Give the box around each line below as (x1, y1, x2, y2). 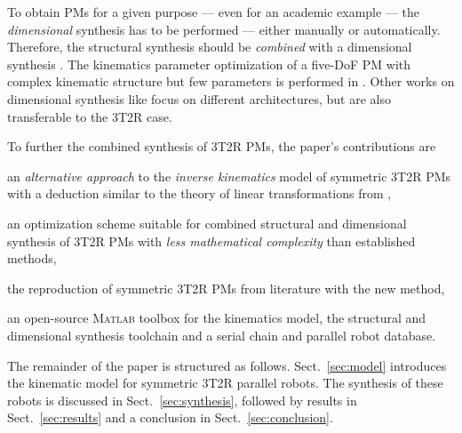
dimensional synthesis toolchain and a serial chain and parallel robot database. (7, 325, 436, 344)
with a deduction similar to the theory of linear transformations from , (7, 184, 392, 203)
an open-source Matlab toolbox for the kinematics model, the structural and (7, 309, 426, 327)
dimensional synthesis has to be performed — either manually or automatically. (7, 20, 441, 38)
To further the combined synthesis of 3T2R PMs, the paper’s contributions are (7, 137, 436, 156)
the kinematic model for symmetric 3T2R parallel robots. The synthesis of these (7, 373, 443, 392)
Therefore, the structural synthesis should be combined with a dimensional (7, 37, 412, 56)
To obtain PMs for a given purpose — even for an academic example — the (7, 3, 420, 20)
